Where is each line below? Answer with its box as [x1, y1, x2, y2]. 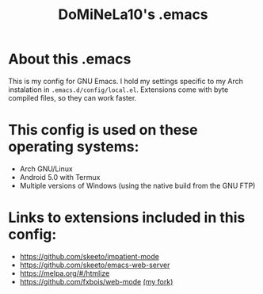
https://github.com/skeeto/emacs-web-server [19, 260, 170, 269]
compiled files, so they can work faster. [8, 93, 137, 102]
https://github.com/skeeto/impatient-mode [19, 251, 160, 261]
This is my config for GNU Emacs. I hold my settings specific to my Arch [8, 76, 244, 86]
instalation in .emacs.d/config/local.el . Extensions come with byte [8, 85, 229, 94]
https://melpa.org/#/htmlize [19, 268, 110, 278]
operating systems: [8, 138, 139, 156]
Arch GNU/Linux [19, 164, 73, 174]
